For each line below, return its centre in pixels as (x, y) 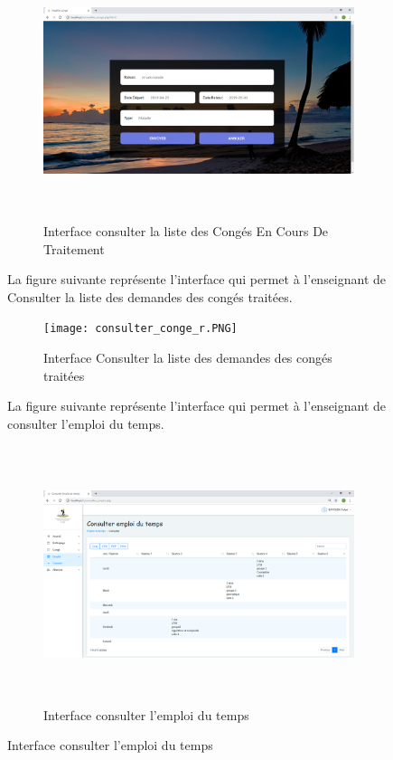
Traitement (74, 248)
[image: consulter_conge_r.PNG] (140, 329)
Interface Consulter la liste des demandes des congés (188, 358)
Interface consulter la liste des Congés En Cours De (186, 231)
